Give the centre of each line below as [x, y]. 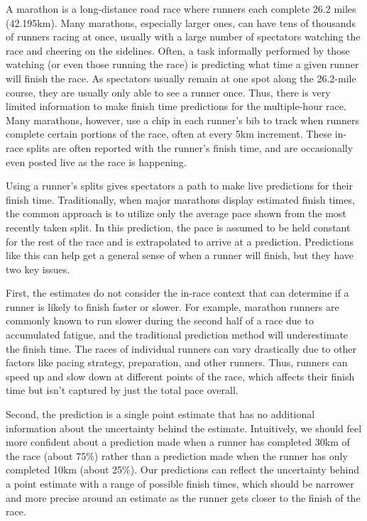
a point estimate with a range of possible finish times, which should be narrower [180, 483]
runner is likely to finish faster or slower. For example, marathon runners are [172, 306]
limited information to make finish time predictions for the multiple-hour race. [176, 106]
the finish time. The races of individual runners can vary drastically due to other [181, 348]
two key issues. [38, 269]
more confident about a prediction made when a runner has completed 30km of [178, 442]
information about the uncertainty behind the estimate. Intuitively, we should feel [184, 428]
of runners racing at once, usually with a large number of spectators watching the [183, 37]
